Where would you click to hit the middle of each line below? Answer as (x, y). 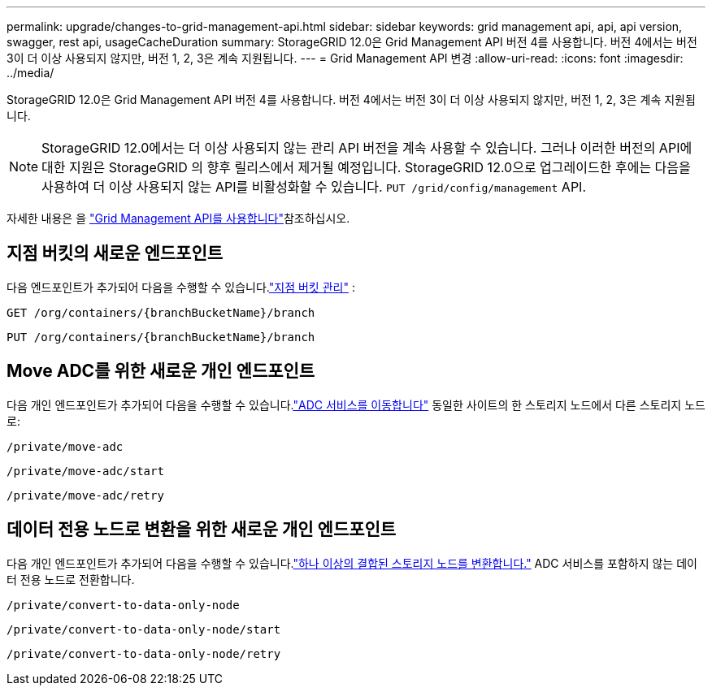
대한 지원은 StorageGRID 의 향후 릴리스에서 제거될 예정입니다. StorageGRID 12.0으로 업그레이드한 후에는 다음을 (366, 167)
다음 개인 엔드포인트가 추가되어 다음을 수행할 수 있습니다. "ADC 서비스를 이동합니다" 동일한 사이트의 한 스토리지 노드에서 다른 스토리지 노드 (356, 404)
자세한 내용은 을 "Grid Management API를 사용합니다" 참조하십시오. (178, 218)
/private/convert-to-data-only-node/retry (144, 653)
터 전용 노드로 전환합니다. (71, 579)
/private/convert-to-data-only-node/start (144, 629)
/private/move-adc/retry (85, 495)
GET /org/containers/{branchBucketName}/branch (161, 312)
